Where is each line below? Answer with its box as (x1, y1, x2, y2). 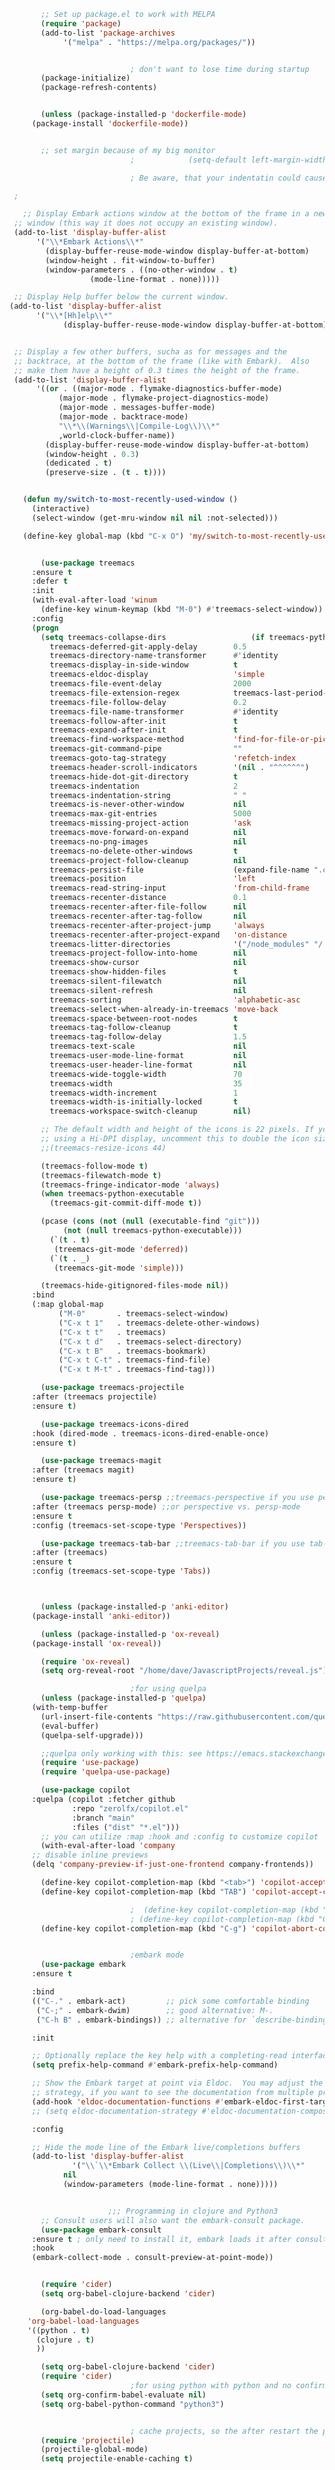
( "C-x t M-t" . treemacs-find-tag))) (58, 1365, 216, 1375)
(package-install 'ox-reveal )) (31, 1638, 162, 1649)
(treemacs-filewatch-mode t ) (40, 1170, 162, 1180)
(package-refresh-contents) (40, 83, 158, 93)
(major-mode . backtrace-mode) (58, 412, 189, 422)
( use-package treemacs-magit (40, 1456, 162, 1466)
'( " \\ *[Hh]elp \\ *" (35, 311, 113, 321)
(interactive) (31, 504, 91, 514)
